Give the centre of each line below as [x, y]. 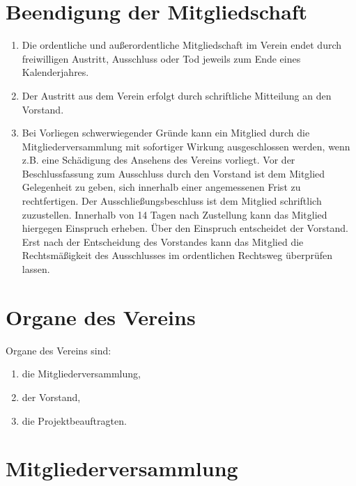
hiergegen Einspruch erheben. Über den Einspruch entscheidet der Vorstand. [185, 228]
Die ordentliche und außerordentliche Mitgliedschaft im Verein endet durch [182, 45]
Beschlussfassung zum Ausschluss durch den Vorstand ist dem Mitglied [173, 173]
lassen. [36, 269]
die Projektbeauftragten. [74, 420]
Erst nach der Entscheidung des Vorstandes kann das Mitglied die [163, 241]
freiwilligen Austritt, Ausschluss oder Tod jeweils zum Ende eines [161, 58]
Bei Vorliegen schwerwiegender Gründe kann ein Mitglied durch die [166, 133]
